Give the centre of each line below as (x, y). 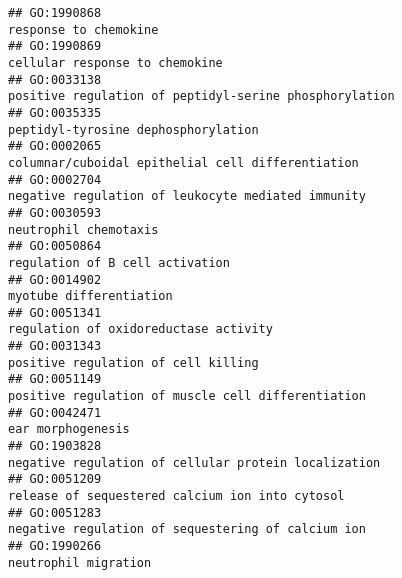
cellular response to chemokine (115, 62)
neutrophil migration (80, 562)
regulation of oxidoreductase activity (140, 329)
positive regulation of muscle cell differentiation (187, 396)
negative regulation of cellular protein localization (194, 462)
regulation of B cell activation (119, 262)
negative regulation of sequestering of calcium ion (187, 529)
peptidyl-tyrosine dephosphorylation (133, 129)
